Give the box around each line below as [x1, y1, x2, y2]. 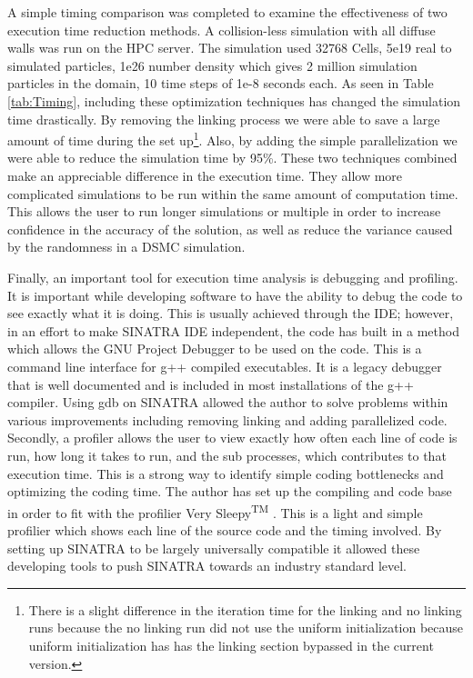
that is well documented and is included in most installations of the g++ [7, 374, 414, 394]
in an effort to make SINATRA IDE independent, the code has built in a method [7, 321, 459, 340]
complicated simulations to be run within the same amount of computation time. [7, 184, 458, 203]
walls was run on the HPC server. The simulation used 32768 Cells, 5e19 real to [7, 38, 452, 57]
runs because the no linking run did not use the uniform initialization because [28, 618, 464, 637]
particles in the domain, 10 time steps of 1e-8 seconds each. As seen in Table [7, 74, 434, 93]
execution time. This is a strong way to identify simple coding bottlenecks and [7, 464, 444, 483]
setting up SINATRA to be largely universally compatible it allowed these [7, 538, 420, 557]
